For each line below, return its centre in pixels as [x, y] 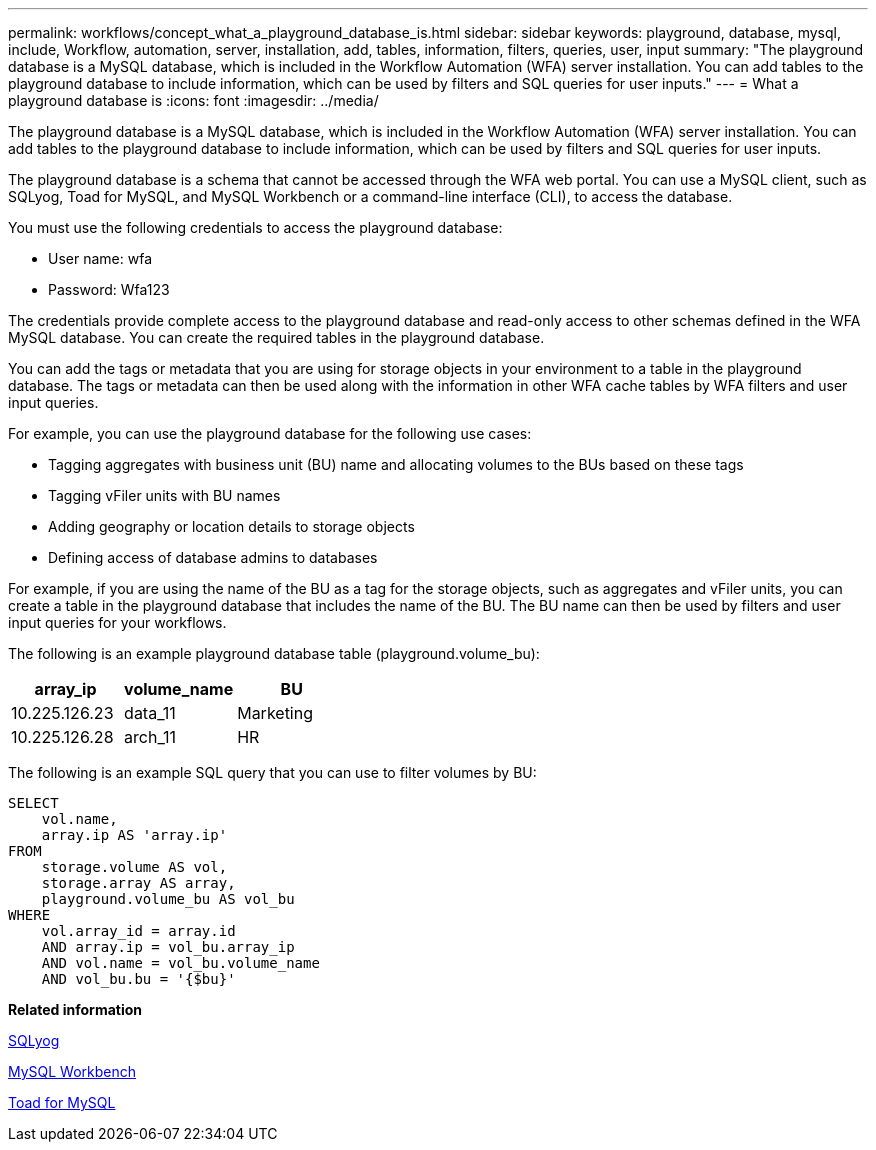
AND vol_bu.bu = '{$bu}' [138, 979]
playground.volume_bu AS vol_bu [168, 899]
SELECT [33, 803]
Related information [75, 1009]
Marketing [275, 713]
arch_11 [150, 737]
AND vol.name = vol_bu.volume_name [180, 963]
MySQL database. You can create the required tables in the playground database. [276, 337]
